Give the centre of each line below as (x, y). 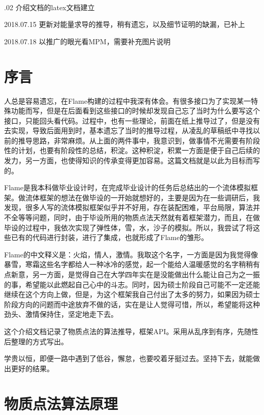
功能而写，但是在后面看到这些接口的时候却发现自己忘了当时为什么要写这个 (135, 111)
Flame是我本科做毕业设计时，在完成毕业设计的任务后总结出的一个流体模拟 (127, 187)
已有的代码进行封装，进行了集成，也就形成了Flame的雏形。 (109, 237)
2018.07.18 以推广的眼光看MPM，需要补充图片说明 (87, 41)
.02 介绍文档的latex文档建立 (49, 7)
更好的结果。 (32, 368)
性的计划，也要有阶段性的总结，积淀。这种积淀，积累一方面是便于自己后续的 (132, 150)
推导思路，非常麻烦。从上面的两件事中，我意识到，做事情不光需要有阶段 (139, 140)
